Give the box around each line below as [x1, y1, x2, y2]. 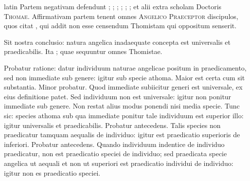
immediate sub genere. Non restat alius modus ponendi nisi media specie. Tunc [4, 101, 240, 111]
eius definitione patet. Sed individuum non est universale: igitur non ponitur [4, 91, 232, 101]
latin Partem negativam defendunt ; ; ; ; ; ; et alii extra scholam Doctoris [4, 1, 222, 11]
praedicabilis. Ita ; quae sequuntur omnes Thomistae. [4, 46, 162, 56]
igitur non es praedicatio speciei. [4, 167, 101, 178]
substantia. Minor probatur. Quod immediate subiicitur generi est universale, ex [4, 82, 243, 92]
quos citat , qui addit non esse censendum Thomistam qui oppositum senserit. [4, 20, 237, 31]
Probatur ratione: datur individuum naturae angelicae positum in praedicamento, [4, 62, 247, 72]
